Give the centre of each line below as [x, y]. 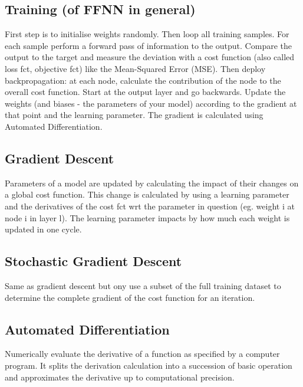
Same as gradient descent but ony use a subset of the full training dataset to [143, 285]
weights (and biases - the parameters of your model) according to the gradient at [151, 103]
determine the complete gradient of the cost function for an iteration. [130, 297]
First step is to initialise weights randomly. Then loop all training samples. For [147, 34]
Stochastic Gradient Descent [93, 261]
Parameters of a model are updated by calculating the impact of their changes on [152, 183]
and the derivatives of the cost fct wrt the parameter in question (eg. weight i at [150, 206]
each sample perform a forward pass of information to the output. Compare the [148, 45]
